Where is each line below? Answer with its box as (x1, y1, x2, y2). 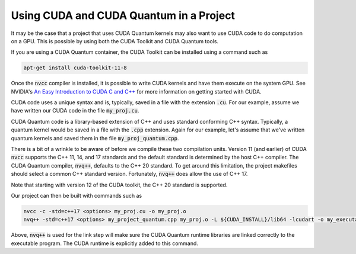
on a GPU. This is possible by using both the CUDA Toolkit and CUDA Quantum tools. (11, 37, 219, 44)
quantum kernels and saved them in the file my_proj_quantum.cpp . (11, 134, 179, 142)
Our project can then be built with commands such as (11, 192, 142, 199)
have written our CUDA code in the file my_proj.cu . (11, 107, 139, 114)
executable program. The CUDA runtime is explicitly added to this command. (11, 240, 199, 247)
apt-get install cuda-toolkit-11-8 (23, 65, 127, 71)
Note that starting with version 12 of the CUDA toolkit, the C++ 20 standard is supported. (11, 181, 228, 188)
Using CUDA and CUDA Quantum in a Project (11, 9, 236, 22)
